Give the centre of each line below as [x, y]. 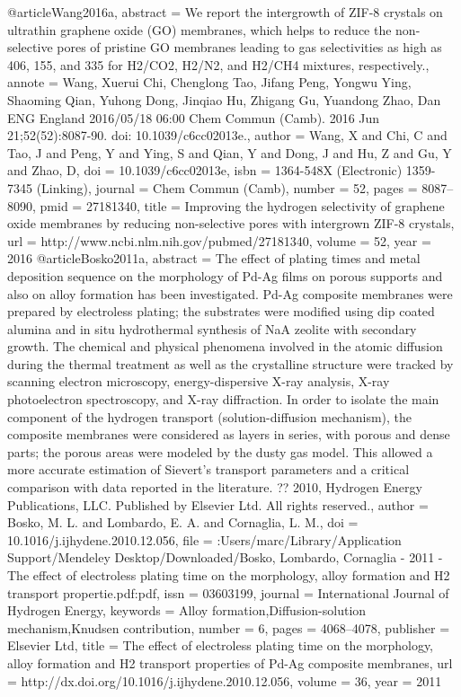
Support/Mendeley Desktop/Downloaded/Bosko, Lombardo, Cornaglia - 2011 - [225, 557]
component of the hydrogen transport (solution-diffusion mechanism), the [210, 416]
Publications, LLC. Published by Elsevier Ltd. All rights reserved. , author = [218, 504]
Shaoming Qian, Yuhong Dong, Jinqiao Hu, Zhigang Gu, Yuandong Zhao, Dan [224, 99]
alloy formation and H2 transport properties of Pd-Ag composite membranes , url [230, 662]
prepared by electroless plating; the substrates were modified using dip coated [221, 311]
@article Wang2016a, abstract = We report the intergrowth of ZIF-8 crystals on [225, 12]
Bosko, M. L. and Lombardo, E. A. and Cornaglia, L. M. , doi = [183, 522]
